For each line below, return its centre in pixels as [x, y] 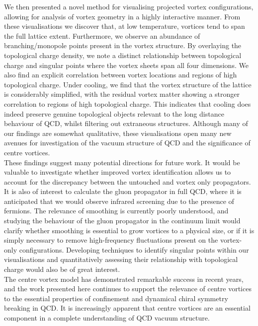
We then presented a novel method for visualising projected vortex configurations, [129, 6]
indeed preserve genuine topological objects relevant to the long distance [114, 113]
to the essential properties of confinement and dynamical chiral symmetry [116, 298]
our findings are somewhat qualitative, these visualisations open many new [118, 133]
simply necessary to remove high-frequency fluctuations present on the [111, 240]
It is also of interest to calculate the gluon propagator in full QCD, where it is [123, 191]
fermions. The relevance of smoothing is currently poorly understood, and [116, 211]
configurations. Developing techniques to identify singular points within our [134, 249]
